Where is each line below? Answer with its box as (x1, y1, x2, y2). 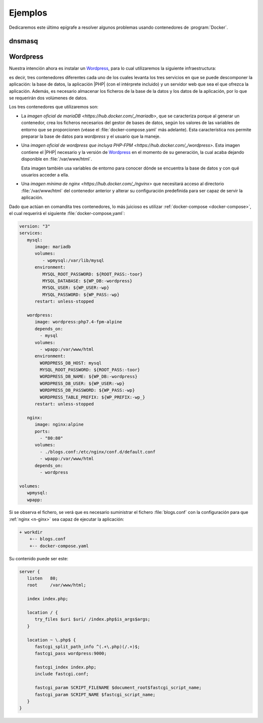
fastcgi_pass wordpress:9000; (35, 651, 107, 657)
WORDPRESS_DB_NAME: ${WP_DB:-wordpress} (39, 374, 138, 380)
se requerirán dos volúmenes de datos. (9, 95, 88, 101)
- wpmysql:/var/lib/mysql (42, 257, 104, 263)
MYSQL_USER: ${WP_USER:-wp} (42, 285, 110, 291)
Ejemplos (9, 7, 47, 18)
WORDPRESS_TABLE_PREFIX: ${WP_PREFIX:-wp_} (39, 394, 146, 400)
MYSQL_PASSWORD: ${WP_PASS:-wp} (42, 292, 120, 298)
